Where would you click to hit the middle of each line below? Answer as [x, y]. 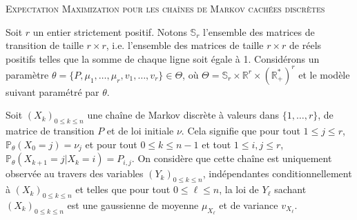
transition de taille [45, 45]
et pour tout [111, 144]
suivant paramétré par [52, 91]
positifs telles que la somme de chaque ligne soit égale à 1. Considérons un [163, 58]
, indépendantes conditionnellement [277, 173]
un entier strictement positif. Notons [110, 31]
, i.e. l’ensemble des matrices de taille [185, 45]
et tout [216, 144]
